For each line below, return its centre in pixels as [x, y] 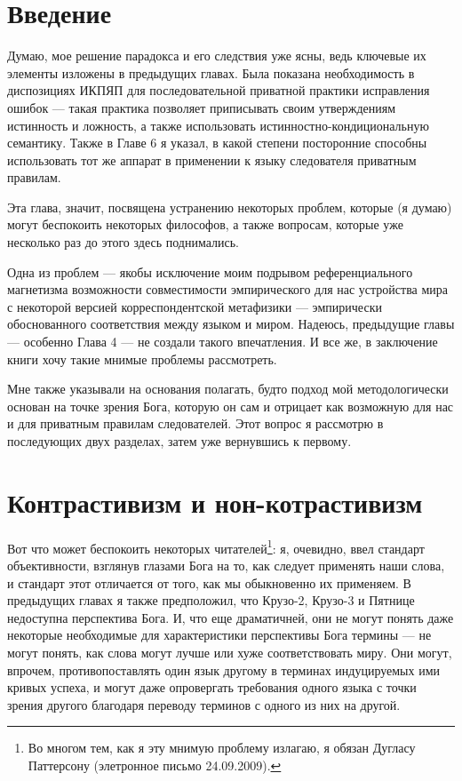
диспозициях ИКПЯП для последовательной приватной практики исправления [219, 90]
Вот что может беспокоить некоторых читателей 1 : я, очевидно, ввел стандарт [216, 546]
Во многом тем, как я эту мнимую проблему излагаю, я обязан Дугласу [222, 748]
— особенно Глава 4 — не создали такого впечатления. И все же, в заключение [223, 342]
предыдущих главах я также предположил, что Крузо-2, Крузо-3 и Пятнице [211, 600]
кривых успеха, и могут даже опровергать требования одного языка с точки [212, 687]
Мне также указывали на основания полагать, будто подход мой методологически [228, 389]
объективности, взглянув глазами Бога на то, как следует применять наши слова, [226, 565]
